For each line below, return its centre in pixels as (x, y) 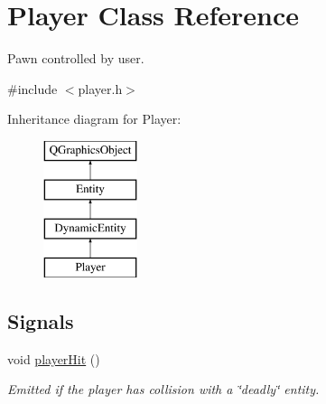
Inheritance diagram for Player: (94, 119)
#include (33, 88)
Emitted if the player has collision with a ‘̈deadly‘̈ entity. (163, 389)
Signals (41, 321)
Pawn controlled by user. (76, 58)
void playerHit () (54, 358)
